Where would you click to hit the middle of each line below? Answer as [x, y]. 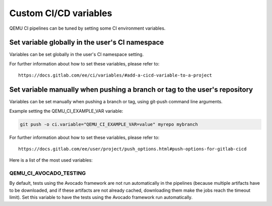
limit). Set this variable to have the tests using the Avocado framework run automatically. [101, 197]
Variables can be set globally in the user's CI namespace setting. [77, 54]
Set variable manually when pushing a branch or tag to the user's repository [131, 90]
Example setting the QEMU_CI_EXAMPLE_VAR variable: [66, 111]
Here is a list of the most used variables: [51, 160]
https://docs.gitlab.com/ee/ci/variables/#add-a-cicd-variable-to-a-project [115, 75]
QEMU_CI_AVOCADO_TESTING [48, 173]
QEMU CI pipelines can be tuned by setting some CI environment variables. [87, 28]
